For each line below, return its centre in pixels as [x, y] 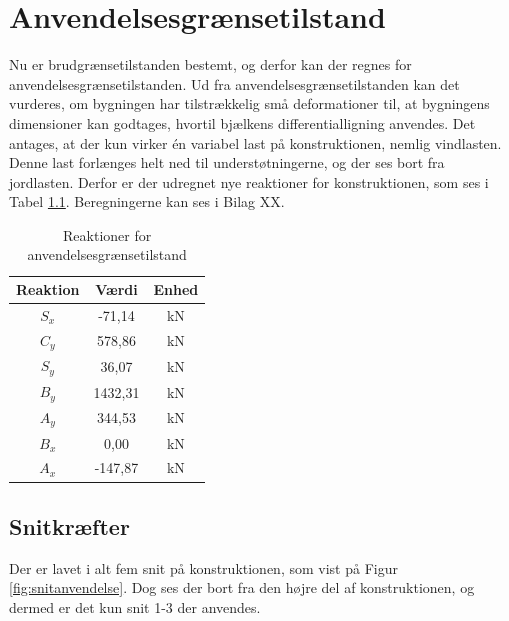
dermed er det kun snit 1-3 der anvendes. [135, 606]
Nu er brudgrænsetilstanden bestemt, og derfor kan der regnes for [210, 64]
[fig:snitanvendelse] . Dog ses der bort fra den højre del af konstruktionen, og [242, 587]
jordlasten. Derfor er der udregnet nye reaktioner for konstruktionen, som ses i [249, 181]
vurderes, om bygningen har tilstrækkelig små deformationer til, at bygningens [249, 103]
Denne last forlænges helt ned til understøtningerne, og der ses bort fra [227, 162]
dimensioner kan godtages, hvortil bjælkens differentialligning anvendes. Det [242, 122]
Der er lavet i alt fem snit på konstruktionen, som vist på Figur [203, 567]
